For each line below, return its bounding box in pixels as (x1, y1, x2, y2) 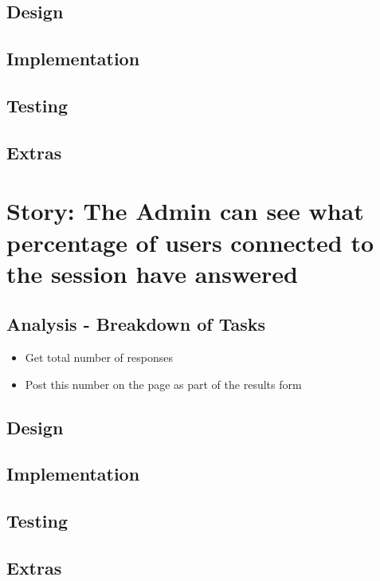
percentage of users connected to (6, 226, 374, 258)
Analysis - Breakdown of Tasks (6, 312, 265, 336)
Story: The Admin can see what (6, 194, 364, 227)
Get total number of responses (25, 349, 173, 366)
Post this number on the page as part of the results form (25, 375, 302, 392)
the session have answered (6, 257, 298, 289)
